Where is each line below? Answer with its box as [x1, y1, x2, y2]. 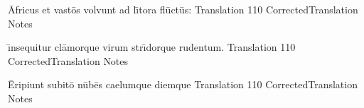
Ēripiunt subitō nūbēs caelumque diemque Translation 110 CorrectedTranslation [8, 77, 358, 92]
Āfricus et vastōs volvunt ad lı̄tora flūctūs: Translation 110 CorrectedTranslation [8, 2, 358, 16]
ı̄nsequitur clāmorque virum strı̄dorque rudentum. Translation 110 [8, 40, 296, 54]
